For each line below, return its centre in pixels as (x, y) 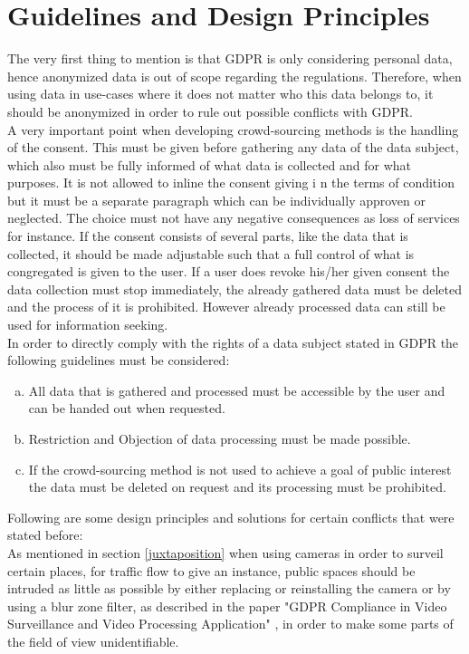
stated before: (45, 535)
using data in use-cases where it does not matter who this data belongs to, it (220, 94)
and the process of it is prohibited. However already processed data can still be (226, 307)
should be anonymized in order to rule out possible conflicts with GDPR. (210, 111)
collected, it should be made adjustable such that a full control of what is (211, 253)
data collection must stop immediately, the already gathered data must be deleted (234, 289)
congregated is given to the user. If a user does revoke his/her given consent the (229, 271)
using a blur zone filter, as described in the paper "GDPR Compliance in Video (227, 606)
